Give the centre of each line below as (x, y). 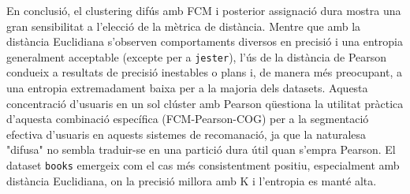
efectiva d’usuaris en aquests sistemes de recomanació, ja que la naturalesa (186, 134)
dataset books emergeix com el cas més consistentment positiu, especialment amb (203, 165)
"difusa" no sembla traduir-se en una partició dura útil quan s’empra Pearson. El (201, 149)
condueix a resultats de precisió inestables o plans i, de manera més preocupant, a (204, 72)
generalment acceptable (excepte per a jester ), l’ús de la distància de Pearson (197, 56)
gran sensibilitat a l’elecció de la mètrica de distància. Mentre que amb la (184, 26)
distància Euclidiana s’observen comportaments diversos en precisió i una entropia (205, 41)
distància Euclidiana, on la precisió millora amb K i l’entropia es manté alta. (192, 180)
